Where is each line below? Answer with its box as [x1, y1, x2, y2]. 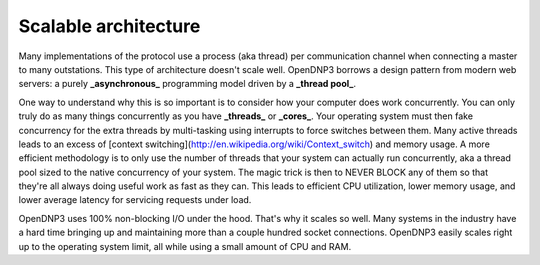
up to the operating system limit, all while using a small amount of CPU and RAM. [18, 240, 352, 252]
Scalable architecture [18, 15, 201, 37]
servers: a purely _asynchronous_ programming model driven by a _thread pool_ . [18, 78, 357, 90]
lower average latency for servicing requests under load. [18, 194, 252, 206]
